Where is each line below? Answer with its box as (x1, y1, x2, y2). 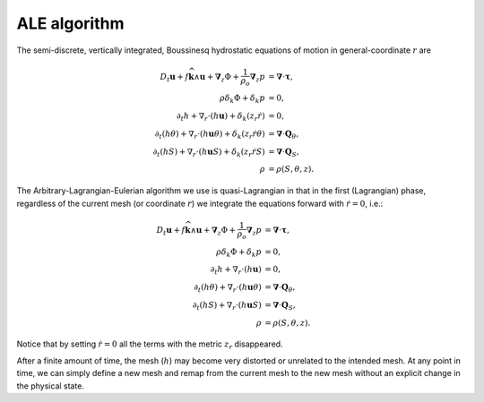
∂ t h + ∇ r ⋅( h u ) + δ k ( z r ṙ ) (176, 111, 265, 124)
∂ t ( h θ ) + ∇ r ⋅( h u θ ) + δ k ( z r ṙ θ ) (154, 128, 265, 141)
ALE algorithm (16, 13, 125, 33)
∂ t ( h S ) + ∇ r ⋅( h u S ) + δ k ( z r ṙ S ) (152, 146, 265, 158)
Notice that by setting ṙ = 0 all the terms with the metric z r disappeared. (16, 338, 283, 352)
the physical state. (16, 381, 85, 391)
